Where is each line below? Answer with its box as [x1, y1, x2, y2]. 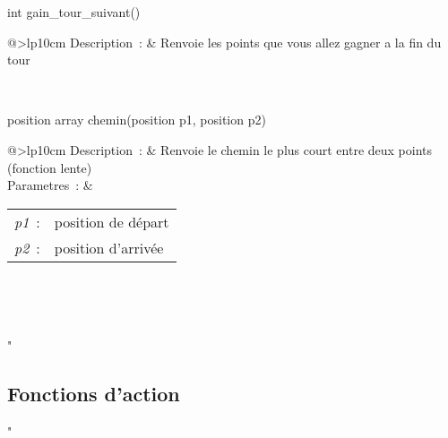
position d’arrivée [54, 236, 164, 258]
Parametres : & [7, 176, 93, 194]
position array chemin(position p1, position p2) [7, 110, 266, 129]
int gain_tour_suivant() [7, 3, 141, 21]
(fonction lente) [7, 158, 92, 176]
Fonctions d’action [7, 379, 180, 407]
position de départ [54, 210, 169, 232]
